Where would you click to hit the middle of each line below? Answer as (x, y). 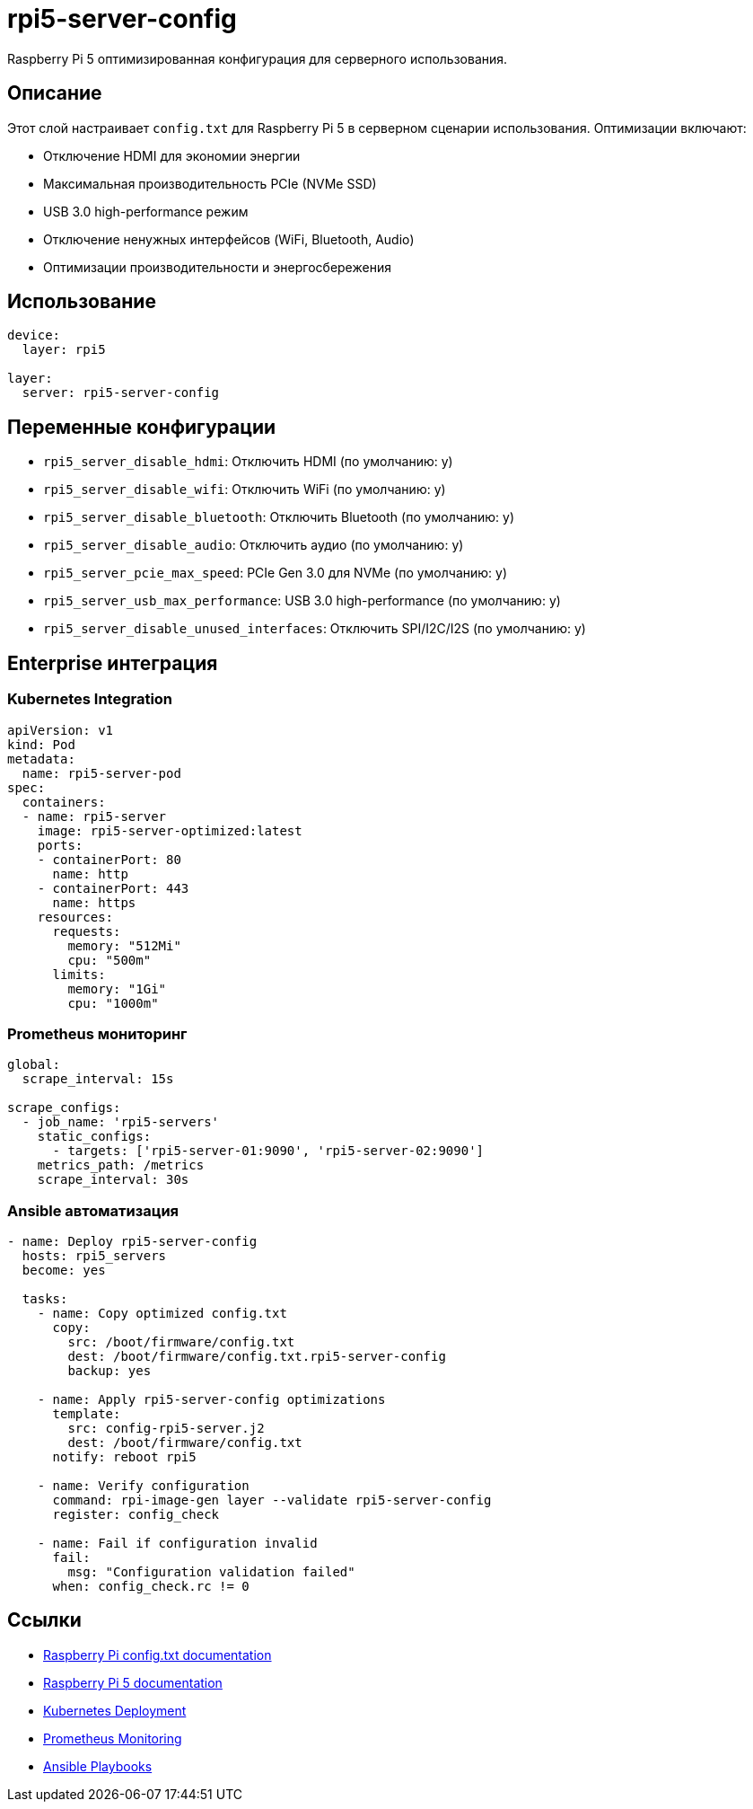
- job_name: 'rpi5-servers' (121, 1122)
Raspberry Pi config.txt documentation (158, 1655)
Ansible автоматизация (93, 1210)
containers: (64, 802)
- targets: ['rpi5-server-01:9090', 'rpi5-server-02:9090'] (268, 1151)
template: (87, 1414)
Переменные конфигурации (142, 427)
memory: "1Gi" (117, 988)
